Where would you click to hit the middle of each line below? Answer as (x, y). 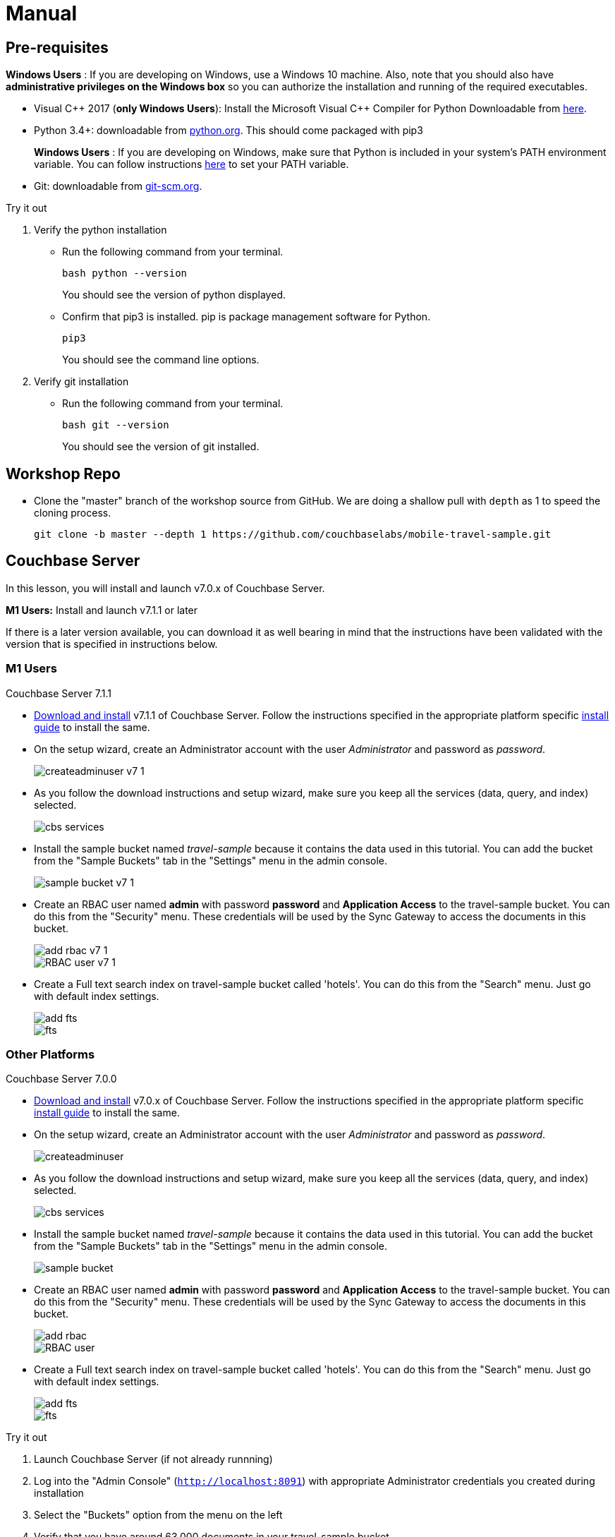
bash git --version (116, 425)
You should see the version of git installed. (161, 447)
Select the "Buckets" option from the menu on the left (158, 1515)
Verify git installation (81, 382)
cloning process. (73, 513)
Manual (42, 13)
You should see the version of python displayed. (174, 295)
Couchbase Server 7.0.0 (61, 1079)
